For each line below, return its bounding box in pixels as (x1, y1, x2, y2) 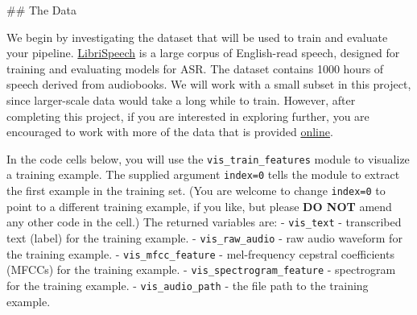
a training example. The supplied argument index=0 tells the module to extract (6, 166, 400, 183)
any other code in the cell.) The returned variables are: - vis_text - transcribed (6, 213, 402, 230)
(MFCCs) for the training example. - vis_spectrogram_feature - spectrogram (6, 261, 396, 278)
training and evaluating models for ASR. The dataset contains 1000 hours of (6, 60, 384, 77)
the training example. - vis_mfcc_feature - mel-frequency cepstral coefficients (6, 245, 394, 262)
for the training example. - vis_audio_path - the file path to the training (6, 276, 369, 293)
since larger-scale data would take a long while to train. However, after (6, 91, 356, 108)
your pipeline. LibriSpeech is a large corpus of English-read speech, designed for (6, 44, 400, 61)
